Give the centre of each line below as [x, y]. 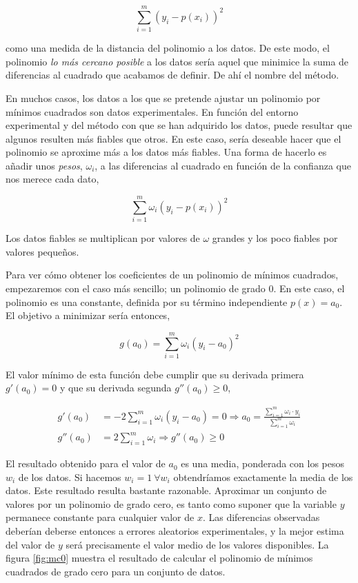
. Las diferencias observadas [261, 517]
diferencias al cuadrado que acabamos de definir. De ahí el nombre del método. [172, 75]
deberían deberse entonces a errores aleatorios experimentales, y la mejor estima [175, 531]
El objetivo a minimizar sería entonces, [88, 315]
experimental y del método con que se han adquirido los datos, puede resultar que [179, 125]
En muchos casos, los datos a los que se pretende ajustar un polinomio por [163, 98]
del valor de [30, 544]
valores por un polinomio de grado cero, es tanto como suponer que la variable [171, 503]
